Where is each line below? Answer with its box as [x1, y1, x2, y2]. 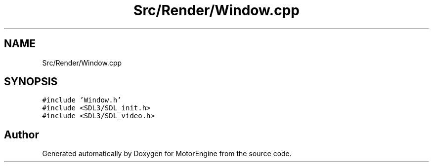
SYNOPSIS [4, 75, 58, 88]
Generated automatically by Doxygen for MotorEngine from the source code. [42, 149, 292, 158]
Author [4, 128, 39, 141]
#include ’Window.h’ [42, 96, 122, 104]
